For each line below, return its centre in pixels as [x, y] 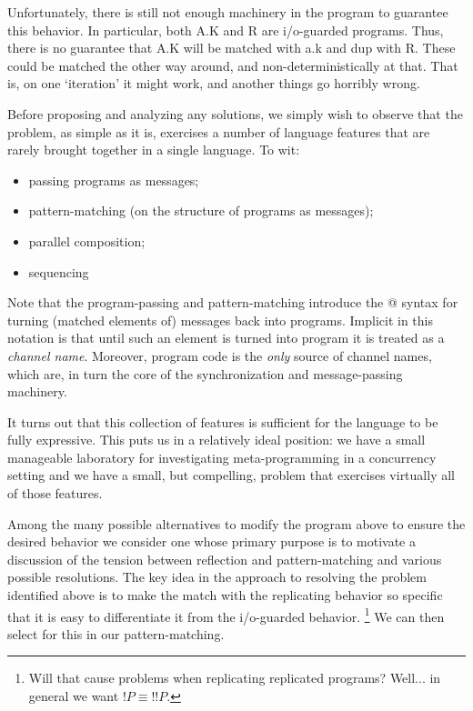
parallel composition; [87, 240]
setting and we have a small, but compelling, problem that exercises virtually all [231, 475]
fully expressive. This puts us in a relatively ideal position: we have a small [216, 440]
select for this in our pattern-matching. [116, 633]
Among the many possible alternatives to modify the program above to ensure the [236, 523]
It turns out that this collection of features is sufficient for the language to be [223, 421]
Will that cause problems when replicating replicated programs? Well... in [235, 678]
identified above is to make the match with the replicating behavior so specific [225, 595]
